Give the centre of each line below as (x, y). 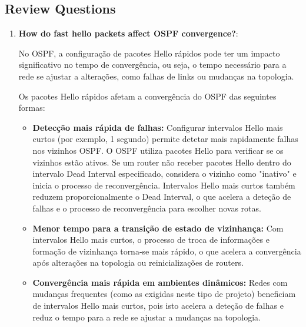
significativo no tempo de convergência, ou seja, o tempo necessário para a (152, 65)
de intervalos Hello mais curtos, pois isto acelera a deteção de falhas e (158, 305)
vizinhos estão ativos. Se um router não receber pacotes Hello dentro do (162, 162)
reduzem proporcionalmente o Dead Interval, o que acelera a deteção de (162, 196)
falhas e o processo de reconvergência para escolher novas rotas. (147, 208)
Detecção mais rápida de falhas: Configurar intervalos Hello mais (158, 127)
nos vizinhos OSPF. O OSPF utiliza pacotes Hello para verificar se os (158, 150)
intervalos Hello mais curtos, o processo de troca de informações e (151, 240)
